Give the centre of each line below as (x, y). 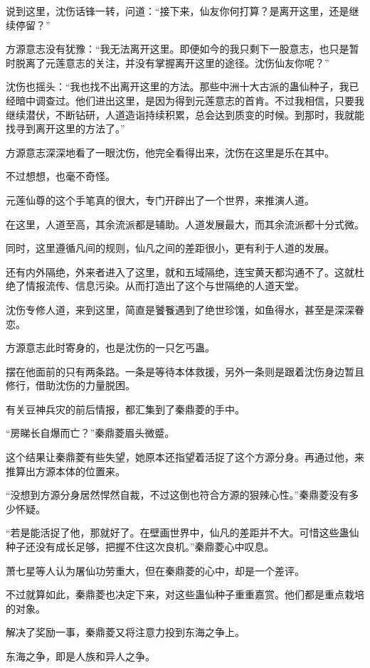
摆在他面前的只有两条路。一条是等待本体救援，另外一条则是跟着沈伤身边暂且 (185, 371)
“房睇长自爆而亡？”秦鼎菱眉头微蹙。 (90, 433)
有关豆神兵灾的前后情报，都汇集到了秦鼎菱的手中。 (125, 409)
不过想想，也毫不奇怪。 (60, 176)
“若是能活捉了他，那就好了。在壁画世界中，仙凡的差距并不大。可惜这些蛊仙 (183, 532)
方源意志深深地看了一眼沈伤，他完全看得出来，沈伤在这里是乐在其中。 (170, 152)
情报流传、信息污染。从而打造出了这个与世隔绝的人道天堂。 (165, 286)
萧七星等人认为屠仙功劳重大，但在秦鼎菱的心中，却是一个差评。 (155, 570)
